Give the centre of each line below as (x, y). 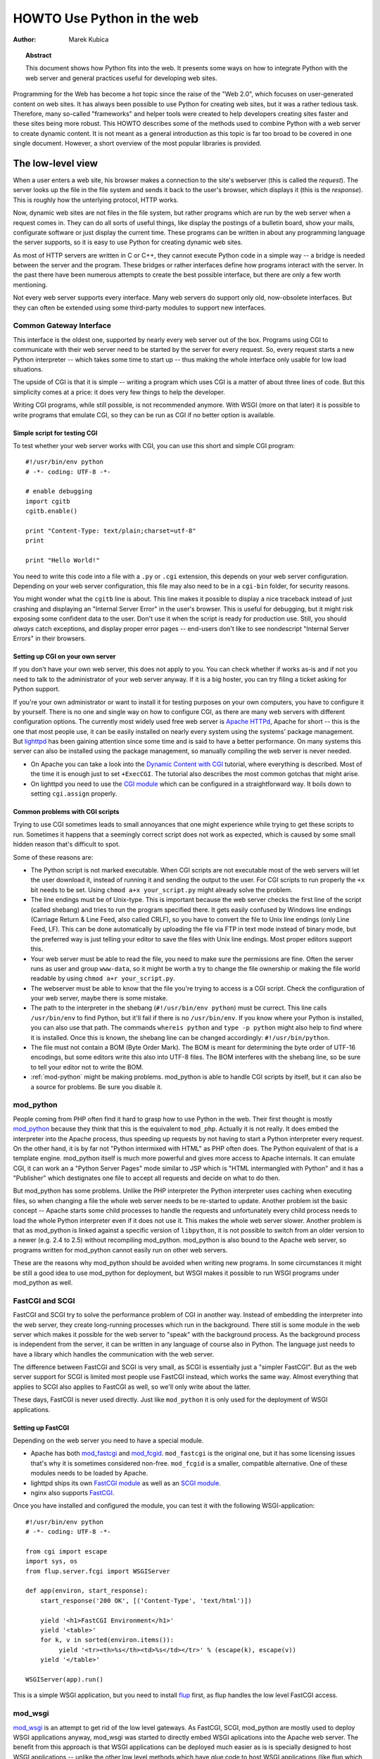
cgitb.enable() (52, 511)
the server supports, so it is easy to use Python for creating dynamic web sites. (128, 242)
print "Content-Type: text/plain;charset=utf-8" (111, 531)
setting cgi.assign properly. (74, 794)
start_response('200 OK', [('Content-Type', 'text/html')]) (146, 1600)
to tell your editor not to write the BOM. (87, 1067)
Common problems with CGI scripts (66, 812)
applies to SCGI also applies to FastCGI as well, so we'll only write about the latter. (132, 1387)
